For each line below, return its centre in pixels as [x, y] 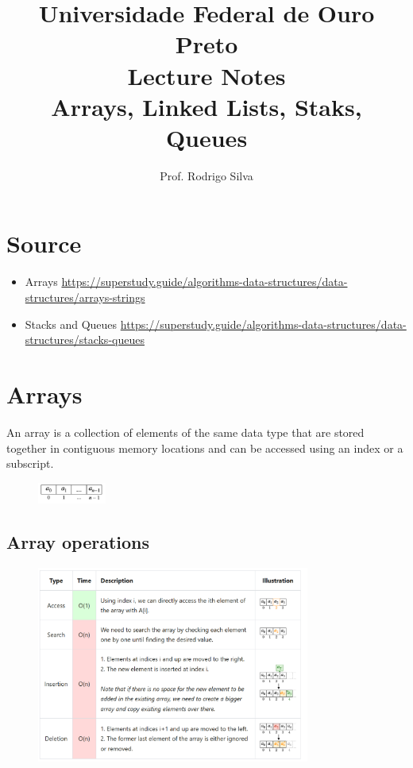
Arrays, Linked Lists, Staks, [206, 106]
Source [44, 243]
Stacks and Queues [71, 324]
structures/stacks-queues [85, 340]
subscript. [30, 463]
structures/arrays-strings [85, 297]
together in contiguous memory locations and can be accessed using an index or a [205, 448]
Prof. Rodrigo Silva [206, 175]
